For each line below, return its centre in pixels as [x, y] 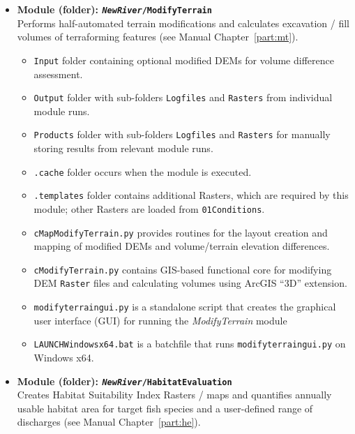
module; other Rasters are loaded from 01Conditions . [149, 208]
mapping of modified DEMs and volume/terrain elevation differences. [182, 246]
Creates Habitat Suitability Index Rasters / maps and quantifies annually [174, 395]
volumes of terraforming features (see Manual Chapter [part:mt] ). [158, 37]
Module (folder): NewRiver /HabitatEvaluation [124, 381]
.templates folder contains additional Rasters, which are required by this [191, 195]
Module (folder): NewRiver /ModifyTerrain [114, 9]
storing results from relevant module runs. [123, 148]
